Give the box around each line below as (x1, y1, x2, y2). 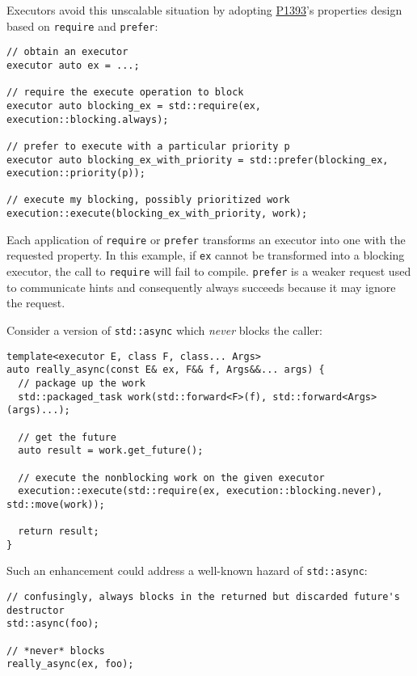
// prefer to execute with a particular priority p (6, 140, 290, 152)
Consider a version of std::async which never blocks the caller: (6, 321, 322, 338)
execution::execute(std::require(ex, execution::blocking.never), (18, 485, 383, 497)
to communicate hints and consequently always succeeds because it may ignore (6, 278, 396, 295)
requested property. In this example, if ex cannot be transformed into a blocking (6, 247, 405, 264)
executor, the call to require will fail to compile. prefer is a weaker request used (6, 263, 411, 280)
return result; (18, 526, 99, 538)
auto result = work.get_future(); (18, 445, 204, 457)
